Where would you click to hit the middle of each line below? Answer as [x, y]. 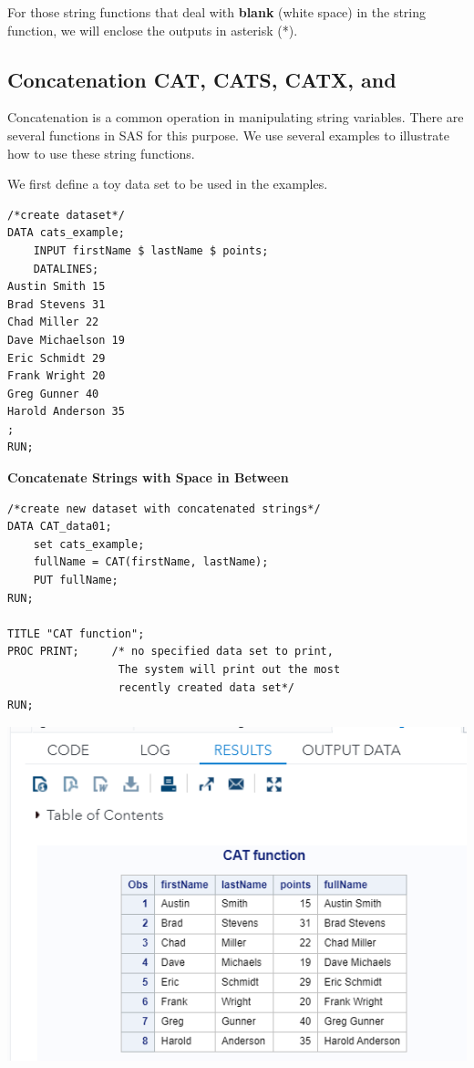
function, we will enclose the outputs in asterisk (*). [153, 30]
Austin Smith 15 [57, 287]
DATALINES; [66, 269]
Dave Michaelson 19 [66, 340]
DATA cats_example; [66, 233]
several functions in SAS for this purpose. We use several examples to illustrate [228, 135]
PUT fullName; [76, 581]
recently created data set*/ [206, 687]
